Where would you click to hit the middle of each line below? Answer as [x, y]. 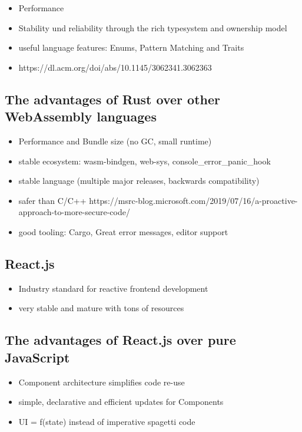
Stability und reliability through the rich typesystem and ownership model [153, 27]
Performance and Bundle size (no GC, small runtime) [115, 141]
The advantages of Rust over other [112, 99]
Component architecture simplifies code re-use [102, 382]
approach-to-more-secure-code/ [74, 212]
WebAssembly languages [81, 116]
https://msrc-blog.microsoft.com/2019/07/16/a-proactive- [193, 200]
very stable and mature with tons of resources [101, 308]
